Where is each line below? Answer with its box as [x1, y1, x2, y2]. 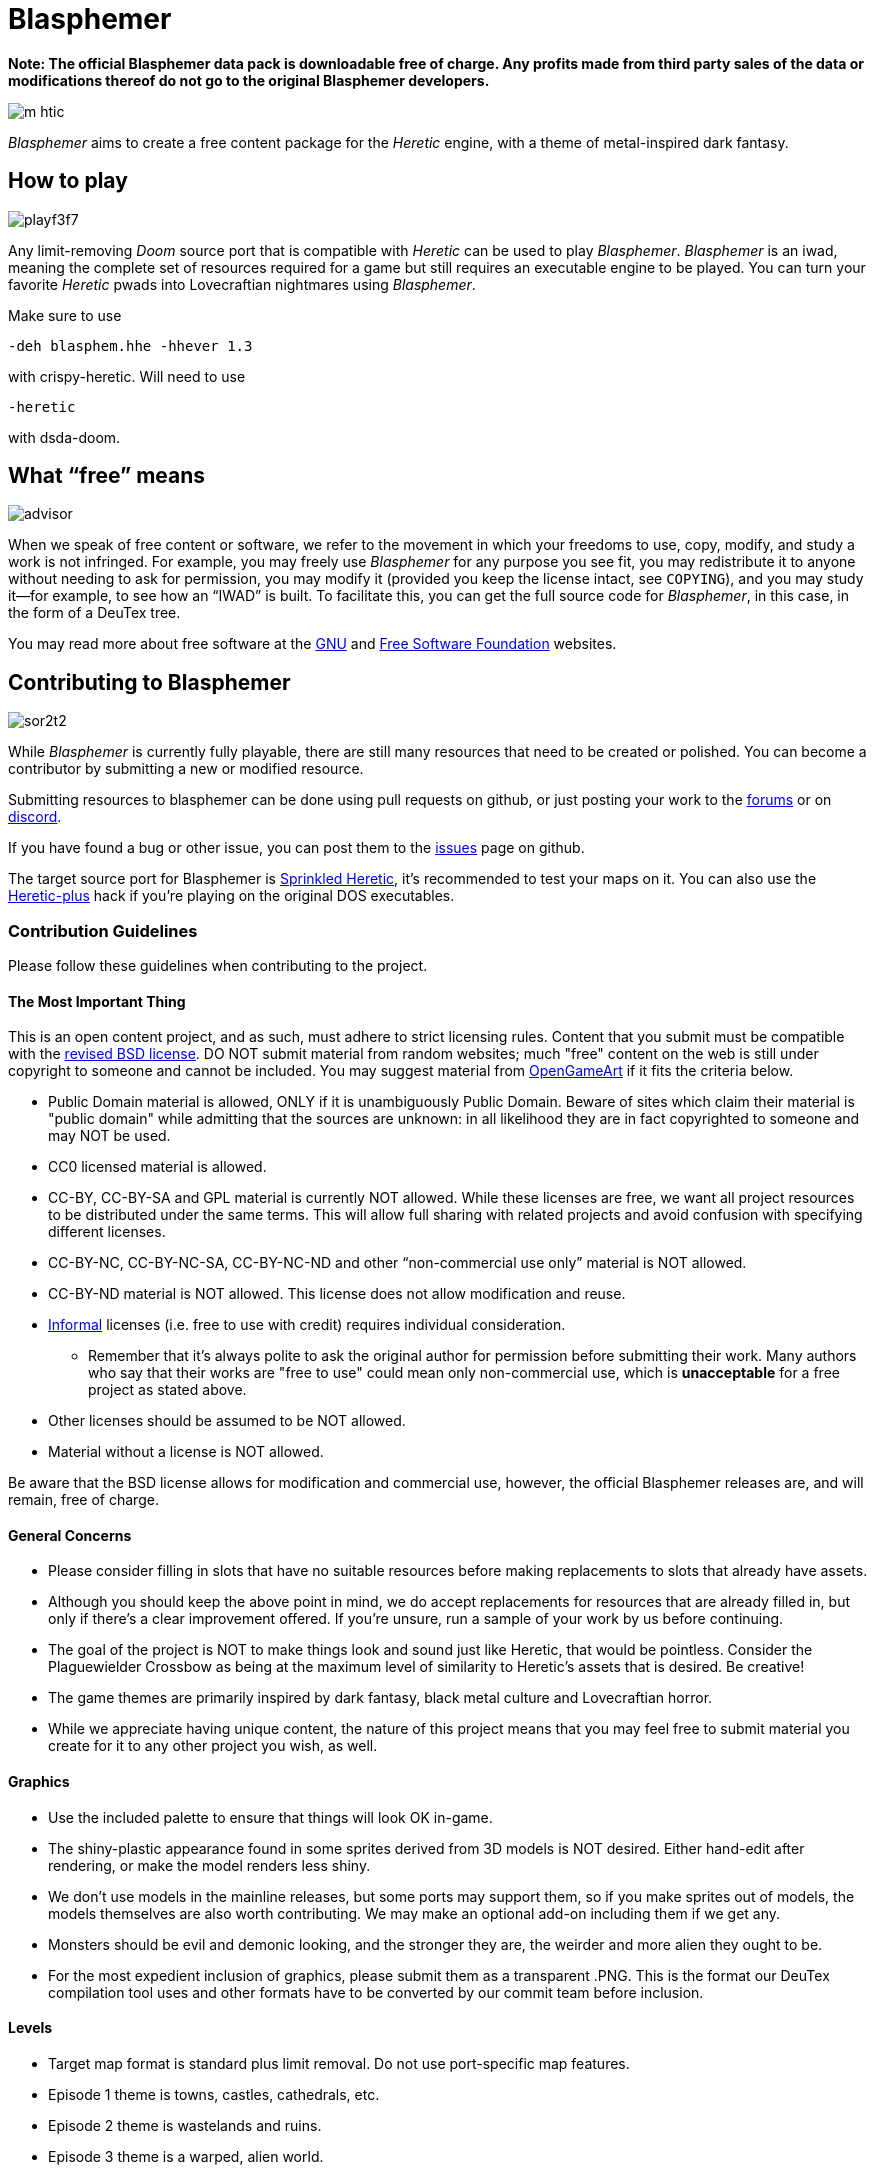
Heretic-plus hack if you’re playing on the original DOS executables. [8, 887, 455, 905]
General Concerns [8, 1526, 132, 1544]
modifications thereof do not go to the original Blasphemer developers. [8, 71, 490, 89]
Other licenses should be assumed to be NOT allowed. [48, 1412, 406, 1430]
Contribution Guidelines [8, 920, 198, 941]
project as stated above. [88, 1381, 247, 1399]
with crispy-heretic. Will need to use [8, 367, 246, 385]
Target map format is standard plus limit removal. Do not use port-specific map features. [48, 2054, 630, 2072]
